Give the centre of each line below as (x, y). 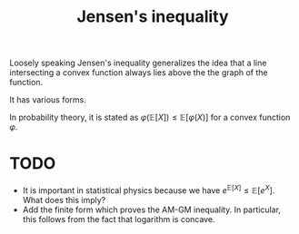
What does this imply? (64, 200)
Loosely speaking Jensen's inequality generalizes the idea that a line (138, 63)
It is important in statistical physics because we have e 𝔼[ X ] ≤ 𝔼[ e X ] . (149, 190)
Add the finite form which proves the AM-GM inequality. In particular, (152, 210)
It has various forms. (48, 100)
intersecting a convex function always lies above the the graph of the (139, 73)
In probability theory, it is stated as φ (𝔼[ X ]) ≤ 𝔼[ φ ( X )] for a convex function (150, 117)
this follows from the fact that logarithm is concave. (119, 219)
